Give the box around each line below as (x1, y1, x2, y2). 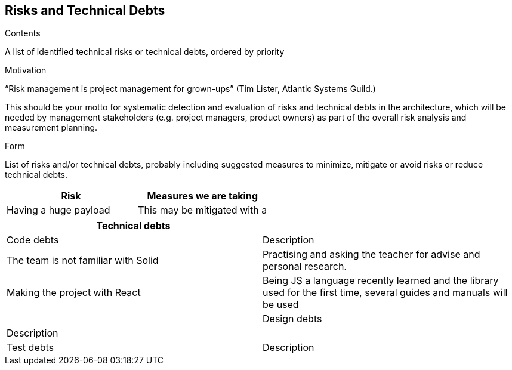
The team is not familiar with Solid (7, 254, 159, 267)
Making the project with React (7, 286, 141, 299)
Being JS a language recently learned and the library (263, 275, 499, 287)
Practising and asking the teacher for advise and (263, 248, 480, 261)
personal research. (263, 260, 347, 273)
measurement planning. (5, 122, 98, 133)
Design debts (263, 313, 322, 325)
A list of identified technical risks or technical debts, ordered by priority (5, 47, 285, 57)
